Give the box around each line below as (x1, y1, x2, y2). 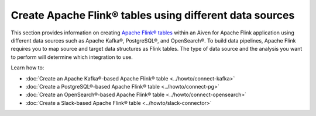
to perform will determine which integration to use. (11, 53, 133, 61)
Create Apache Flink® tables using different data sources (11, 9, 295, 22)
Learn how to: (11, 64, 44, 71)
